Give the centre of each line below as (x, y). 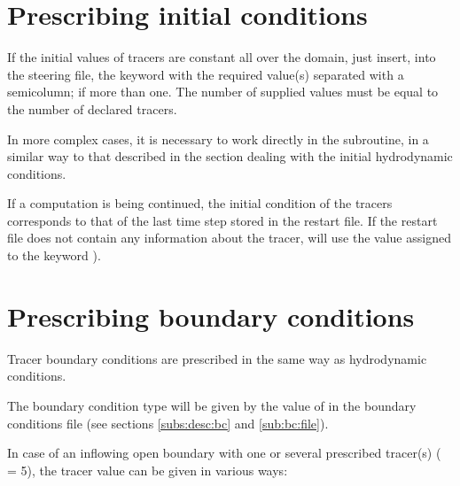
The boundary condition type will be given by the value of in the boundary (212, 405)
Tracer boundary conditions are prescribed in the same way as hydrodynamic (217, 358)
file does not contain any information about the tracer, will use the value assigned (229, 238)
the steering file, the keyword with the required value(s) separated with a (206, 74)
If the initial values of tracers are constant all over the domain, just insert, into (222, 57)
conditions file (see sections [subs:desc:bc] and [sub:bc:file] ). (168, 423)
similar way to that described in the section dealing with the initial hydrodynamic (230, 156)
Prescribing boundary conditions (211, 316)
